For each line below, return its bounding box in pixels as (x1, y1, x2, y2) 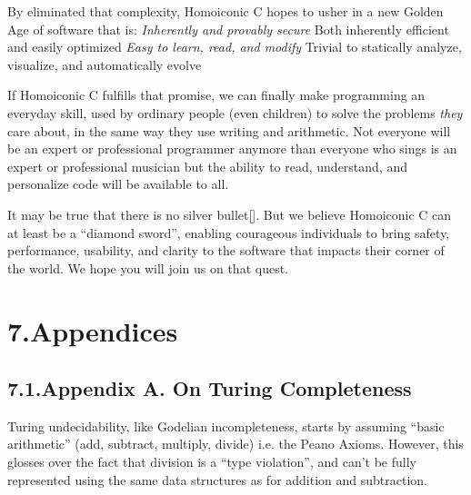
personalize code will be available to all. (7, 174, 229, 193)
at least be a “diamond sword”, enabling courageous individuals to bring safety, (7, 223, 450, 242)
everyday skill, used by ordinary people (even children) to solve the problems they (7, 103, 463, 122)
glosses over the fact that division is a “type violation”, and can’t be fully (7, 452, 416, 471)
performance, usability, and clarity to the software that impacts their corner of (7, 241, 445, 260)
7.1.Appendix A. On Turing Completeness (7, 374, 412, 402)
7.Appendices (7, 312, 178, 349)
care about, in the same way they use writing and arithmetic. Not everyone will (7, 121, 451, 140)
